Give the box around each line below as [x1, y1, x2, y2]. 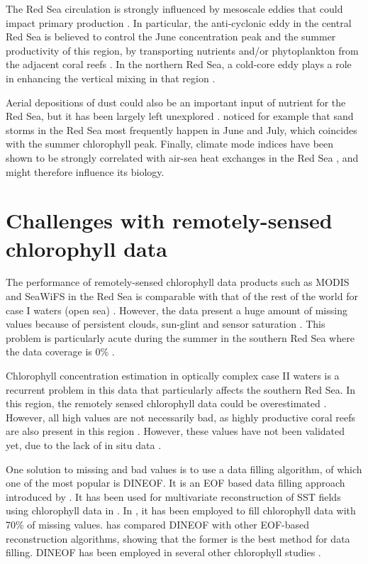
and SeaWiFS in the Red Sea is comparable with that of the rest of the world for [6, 289, 358, 304]
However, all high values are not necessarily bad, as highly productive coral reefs [6, 409, 355, 424]
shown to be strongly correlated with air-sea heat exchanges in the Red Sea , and [6, 150, 359, 165]
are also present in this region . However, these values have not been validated [6, 424, 345, 438]
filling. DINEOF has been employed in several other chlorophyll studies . [6, 545, 321, 560]
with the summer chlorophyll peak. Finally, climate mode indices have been [6, 136, 334, 151]
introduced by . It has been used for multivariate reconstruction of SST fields [6, 489, 341, 504]
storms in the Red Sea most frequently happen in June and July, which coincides [6, 122, 357, 137]
